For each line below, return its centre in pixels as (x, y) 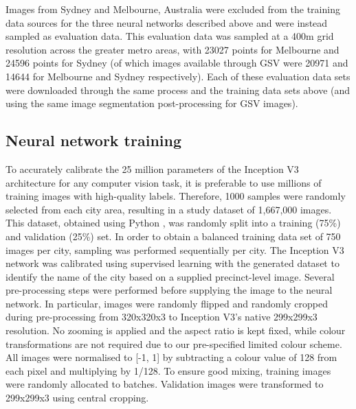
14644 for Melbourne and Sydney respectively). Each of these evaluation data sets (178, 76)
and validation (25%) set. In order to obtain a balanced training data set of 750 (173, 236)
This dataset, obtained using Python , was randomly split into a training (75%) (173, 223)
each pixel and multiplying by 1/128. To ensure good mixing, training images (168, 370)
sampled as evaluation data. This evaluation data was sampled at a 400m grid (170, 36)
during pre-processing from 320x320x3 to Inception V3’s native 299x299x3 (162, 317)
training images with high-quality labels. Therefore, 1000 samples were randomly (176, 196)
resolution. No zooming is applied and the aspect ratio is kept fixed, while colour (176, 330)
